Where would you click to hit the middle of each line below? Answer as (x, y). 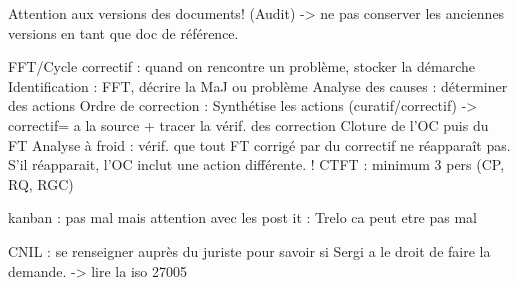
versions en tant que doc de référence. (123, 32)
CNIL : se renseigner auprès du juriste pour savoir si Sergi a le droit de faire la (249, 250)
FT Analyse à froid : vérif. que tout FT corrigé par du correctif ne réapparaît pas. (259, 144)
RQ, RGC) (41, 183)
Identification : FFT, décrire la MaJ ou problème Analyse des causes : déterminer (258, 85)
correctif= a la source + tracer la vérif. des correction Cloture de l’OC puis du (248, 124)
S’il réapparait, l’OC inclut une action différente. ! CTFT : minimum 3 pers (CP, (256, 164)
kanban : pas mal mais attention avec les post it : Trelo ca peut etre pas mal (243, 217)
